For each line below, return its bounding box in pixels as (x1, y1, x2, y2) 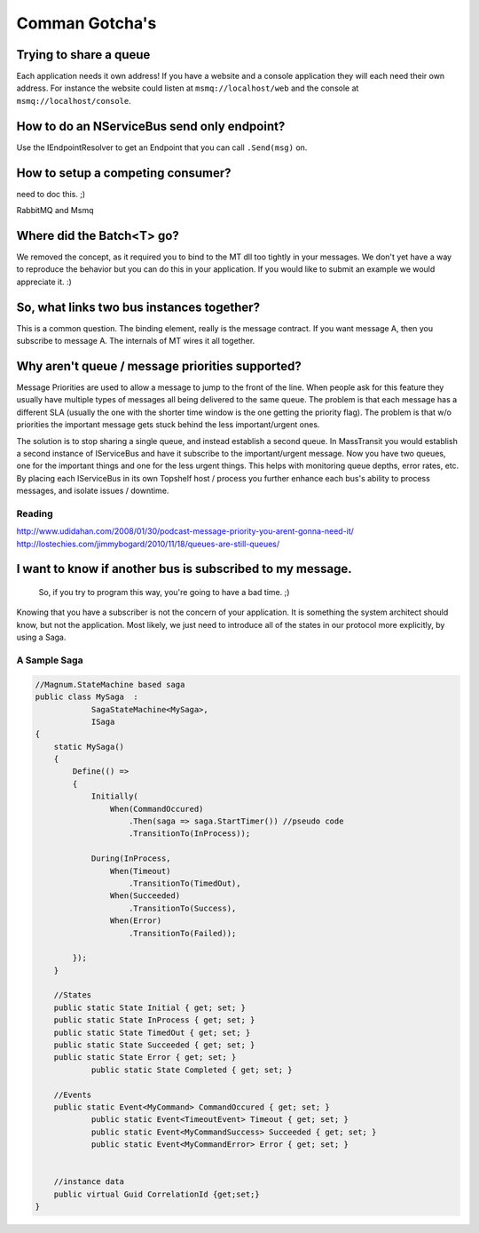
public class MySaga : (35, 692, 139, 702)
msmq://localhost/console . (16, 95, 132, 106)
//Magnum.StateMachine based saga (35, 680, 185, 689)
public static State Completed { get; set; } (90, 1064, 293, 1075)
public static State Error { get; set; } (53, 1053, 237, 1062)
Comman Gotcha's (16, 13, 157, 33)
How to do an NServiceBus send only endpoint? (16, 118, 286, 133)
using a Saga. (16, 632, 67, 643)
